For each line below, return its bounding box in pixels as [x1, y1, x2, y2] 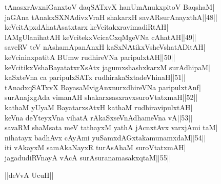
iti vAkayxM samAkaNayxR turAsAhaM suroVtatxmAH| [5, 142, 186, 153]
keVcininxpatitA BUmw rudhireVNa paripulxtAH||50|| [5, 51, 175, 62]
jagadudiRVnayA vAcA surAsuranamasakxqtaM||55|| [5, 152, 171, 162]
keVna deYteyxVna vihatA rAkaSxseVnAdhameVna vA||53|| [5, 112, 193, 122]
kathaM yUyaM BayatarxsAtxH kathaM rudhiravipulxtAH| [5, 101, 193, 112]
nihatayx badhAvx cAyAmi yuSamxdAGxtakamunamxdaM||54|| [5, 132, 206, 142]
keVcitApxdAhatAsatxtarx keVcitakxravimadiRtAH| [5, 22, 169, 32]
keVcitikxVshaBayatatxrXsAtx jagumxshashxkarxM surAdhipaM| [5, 62, 210, 72]
